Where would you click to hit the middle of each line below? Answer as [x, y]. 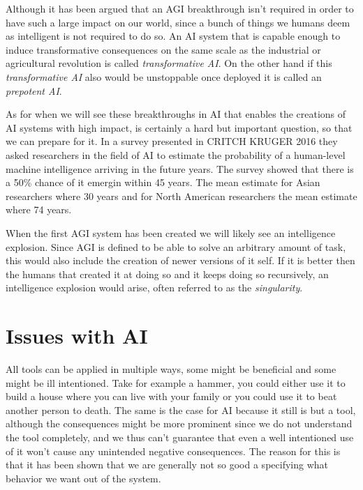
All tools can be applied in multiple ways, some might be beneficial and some [171, 369]
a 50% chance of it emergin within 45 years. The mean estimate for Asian [163, 182]
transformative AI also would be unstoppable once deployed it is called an [164, 76]
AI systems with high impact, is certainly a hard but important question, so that [179, 127]
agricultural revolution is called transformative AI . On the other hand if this [169, 63]
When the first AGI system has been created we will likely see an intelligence [171, 232]
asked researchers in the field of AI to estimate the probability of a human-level [176, 154]
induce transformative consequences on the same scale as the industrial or [163, 49]
